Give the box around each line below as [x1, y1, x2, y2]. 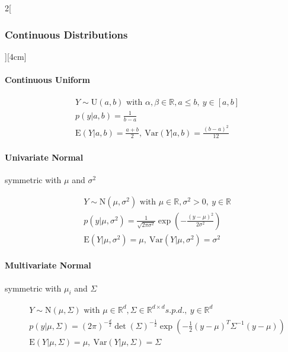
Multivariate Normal [5, 259, 91, 271]
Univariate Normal [5, 151, 84, 163]
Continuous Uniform [5, 73, 90, 85]
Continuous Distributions [5, 27, 128, 41]
